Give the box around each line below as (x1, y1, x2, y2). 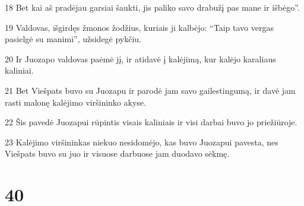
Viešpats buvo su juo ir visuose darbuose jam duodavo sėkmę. (5, 147, 230, 160)
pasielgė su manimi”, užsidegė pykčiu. (5, 33, 142, 45)
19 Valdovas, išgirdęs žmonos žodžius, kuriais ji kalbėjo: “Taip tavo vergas (5, 21, 274, 33)
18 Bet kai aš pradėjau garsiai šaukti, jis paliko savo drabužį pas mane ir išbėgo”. (5, 1, 300, 13)
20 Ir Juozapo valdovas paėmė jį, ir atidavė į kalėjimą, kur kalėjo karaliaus (5, 52, 276, 65)
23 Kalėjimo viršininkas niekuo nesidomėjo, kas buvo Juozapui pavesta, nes (5, 135, 278, 148)
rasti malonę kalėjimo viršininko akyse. (5, 96, 146, 108)
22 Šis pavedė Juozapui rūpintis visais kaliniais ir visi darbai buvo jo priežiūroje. (5, 116, 297, 128)
